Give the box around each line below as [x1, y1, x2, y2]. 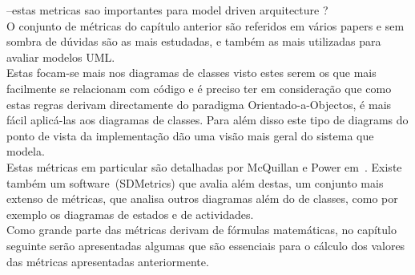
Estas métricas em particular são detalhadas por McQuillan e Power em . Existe [6, 158, 402, 175]
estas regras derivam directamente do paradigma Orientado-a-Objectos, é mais [6, 95, 392, 112]
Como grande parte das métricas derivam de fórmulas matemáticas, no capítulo [6, 221, 397, 238]
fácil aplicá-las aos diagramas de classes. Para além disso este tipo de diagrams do [6, 111, 409, 128]
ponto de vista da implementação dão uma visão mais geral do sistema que [6, 127, 374, 144]
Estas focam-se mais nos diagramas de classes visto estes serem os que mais [6, 64, 377, 81]
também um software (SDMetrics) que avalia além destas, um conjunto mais [6, 174, 384, 191]
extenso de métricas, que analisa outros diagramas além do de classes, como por [6, 190, 398, 207]
